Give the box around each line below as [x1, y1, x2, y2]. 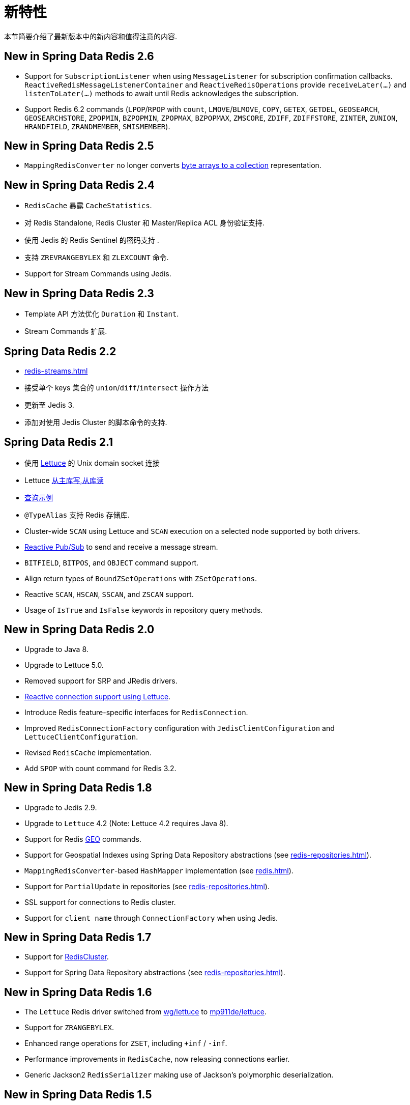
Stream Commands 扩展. [24, 327, 107, 336]
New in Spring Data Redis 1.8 [4, 781, 152, 795]
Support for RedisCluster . [24, 952, 109, 961]
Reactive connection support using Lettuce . [24, 692, 171, 701]
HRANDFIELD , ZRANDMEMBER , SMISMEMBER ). [24, 122, 170, 131]
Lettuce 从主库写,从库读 [24, 475, 104, 485]
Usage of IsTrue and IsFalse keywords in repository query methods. [24, 605, 263, 614]
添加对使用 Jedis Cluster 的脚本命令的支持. [24, 417, 167, 427]
